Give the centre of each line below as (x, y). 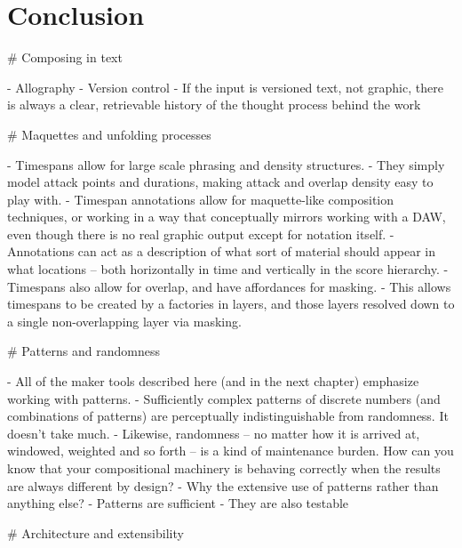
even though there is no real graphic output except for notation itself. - (201, 234)
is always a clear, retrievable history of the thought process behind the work (214, 105)
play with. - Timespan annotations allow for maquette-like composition (201, 199)
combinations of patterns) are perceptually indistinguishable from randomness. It (228, 416)
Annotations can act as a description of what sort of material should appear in (222, 251)
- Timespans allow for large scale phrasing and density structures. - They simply (226, 164)
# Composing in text (65, 57)
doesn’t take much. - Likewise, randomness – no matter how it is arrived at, (214, 433)
